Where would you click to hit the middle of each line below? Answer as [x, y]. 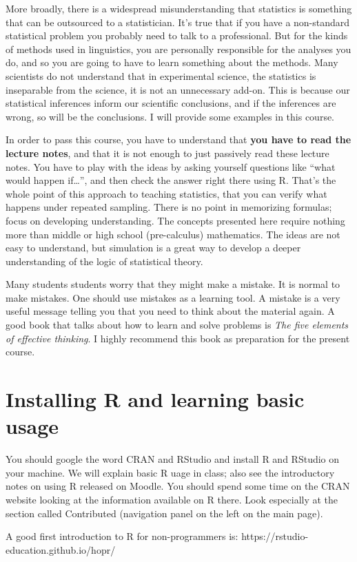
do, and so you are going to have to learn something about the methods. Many [172, 62]
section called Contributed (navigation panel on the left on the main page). [164, 513]
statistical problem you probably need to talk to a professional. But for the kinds [177, 35]
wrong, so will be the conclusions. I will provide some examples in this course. [170, 116]
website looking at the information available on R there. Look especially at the [172, 499]
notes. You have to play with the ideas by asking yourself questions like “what [171, 166]
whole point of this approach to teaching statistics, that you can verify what [166, 193]
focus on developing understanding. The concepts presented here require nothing [175, 220]
